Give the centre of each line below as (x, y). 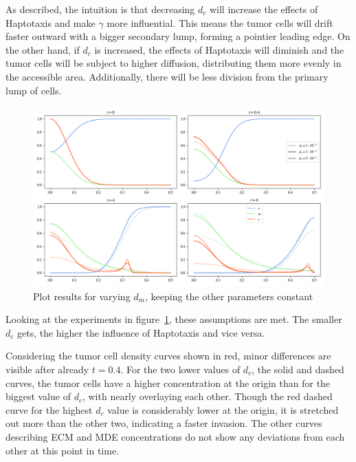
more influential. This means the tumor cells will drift (220, 22)
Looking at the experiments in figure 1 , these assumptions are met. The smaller (174, 319)
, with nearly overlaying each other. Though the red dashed (207, 396)
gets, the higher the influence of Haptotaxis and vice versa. (141, 332)
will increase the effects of (264, 9)
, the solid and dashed (298, 369)
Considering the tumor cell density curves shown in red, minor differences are (168, 356)
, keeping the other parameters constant (229, 296)
